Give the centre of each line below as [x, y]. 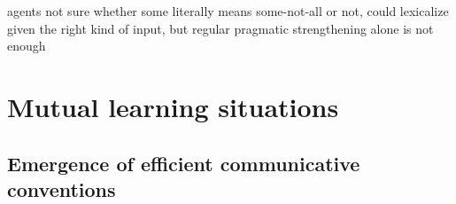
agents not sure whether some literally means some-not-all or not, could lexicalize [228, 11]
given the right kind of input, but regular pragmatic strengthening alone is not [220, 28]
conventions [62, 188]
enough [27, 46]
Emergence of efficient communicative [184, 163]
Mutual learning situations [173, 106]
